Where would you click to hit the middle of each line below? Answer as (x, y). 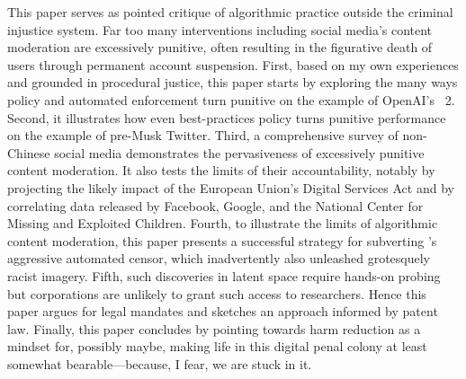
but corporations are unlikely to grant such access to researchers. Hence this (217, 293)
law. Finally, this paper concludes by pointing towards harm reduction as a (214, 328)
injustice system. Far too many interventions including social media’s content (220, 29)
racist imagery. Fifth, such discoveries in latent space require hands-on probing (224, 275)
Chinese (29, 152)
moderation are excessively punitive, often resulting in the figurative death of (220, 47)
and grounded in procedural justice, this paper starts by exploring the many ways (233, 82)
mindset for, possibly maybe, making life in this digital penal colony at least (217, 346)
